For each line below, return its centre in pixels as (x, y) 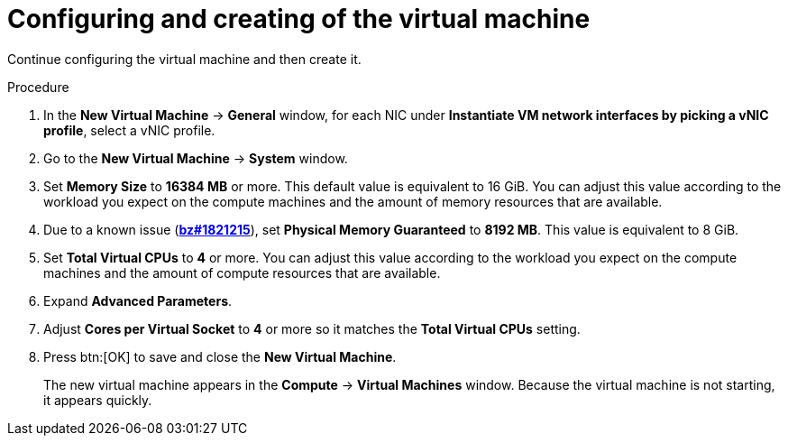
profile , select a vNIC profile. (129, 130)
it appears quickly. (98, 400)
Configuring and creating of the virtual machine (299, 19)
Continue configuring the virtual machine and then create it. (184, 59)
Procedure (38, 87)
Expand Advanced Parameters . (138, 300)
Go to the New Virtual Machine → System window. (196, 158)
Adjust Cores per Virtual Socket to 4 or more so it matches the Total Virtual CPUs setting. (312, 328)
